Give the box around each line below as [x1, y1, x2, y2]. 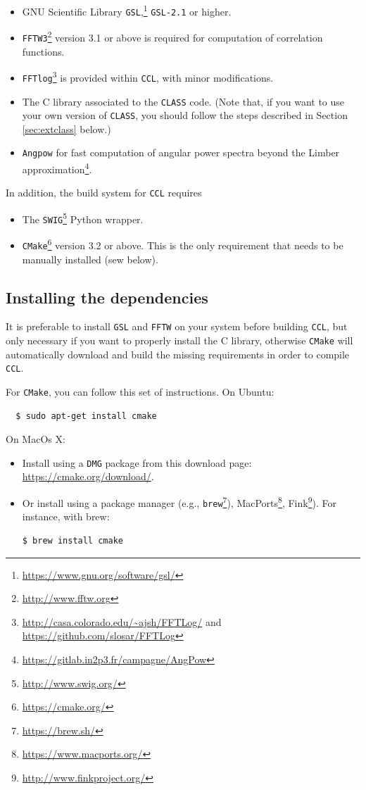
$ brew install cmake [22, 535, 123, 546]
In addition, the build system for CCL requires [6, 185, 202, 200]
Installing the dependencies [6, 286, 208, 308]
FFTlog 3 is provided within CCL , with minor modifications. [22, 68, 274, 84]
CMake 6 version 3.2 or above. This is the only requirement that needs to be [22, 236, 343, 252]
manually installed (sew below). [22, 251, 158, 266]
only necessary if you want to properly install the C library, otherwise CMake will [6, 333, 353, 348]
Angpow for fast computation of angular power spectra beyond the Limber [22, 145, 340, 160]
